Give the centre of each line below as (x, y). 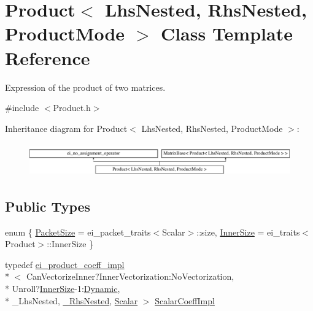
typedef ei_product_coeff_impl (65, 264)
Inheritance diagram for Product (66, 128)
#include (22, 108)
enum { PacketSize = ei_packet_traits (78, 232)
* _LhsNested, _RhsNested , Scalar (71, 300)
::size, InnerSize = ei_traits (248, 232)
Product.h (72, 108)
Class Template (226, 33)
